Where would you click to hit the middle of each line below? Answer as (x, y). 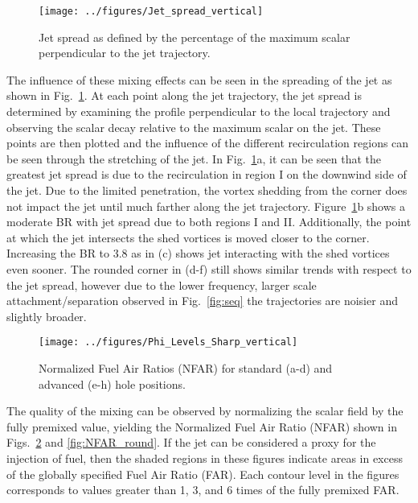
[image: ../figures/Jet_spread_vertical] (151, 11)
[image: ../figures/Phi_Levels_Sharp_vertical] (168, 342)
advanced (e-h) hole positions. (112, 383)
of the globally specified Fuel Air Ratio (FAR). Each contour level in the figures (203, 474)
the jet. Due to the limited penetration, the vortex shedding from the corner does (207, 190)
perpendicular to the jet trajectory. (125, 53)
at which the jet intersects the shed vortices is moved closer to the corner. (188, 237)
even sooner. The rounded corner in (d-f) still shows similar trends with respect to (209, 268)
